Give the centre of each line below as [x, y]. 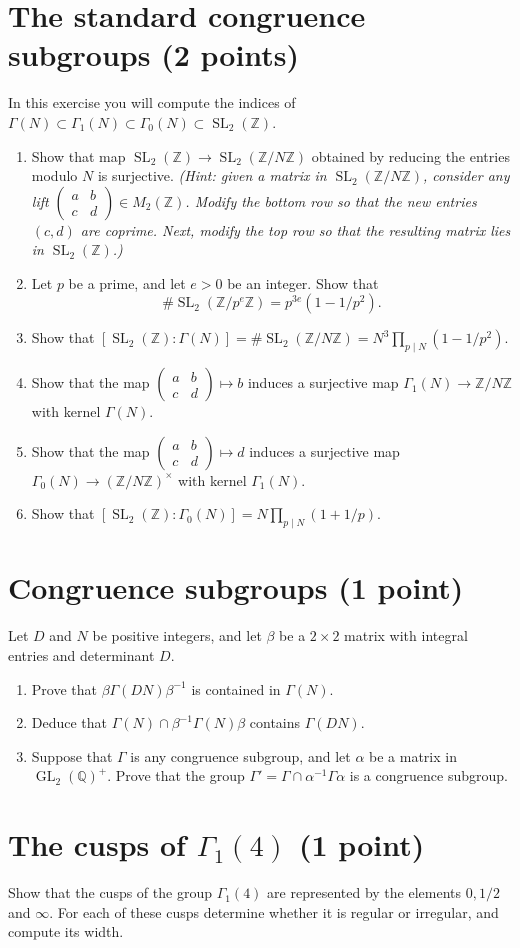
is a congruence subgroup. [428, 775]
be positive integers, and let [177, 635]
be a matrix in [413, 755]
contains [275, 722]
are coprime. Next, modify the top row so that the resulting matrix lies [295, 229]
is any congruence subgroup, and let [240, 755]
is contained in [236, 688]
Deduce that [69, 722]
